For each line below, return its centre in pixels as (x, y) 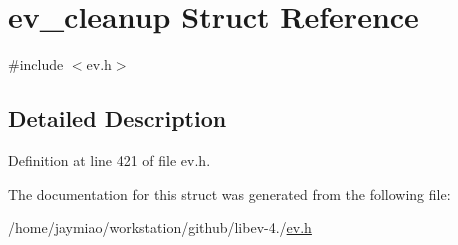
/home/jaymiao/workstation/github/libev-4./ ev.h (160, 227)
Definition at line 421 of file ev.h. (109, 159)
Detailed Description (117, 118)
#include (36, 64)
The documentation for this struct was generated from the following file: (229, 193)
